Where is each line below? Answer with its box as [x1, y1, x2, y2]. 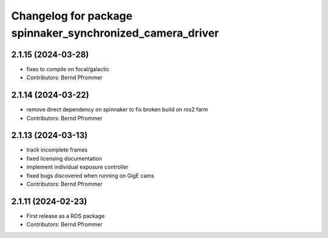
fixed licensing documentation [26, 155, 103, 162]
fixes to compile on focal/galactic [26, 65, 110, 72]
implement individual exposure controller [26, 163, 129, 170]
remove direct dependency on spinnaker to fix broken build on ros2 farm [26, 106, 208, 113]
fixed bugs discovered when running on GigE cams [26, 172, 154, 179]
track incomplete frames [26, 146, 88, 153]
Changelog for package [11, 9, 133, 23]
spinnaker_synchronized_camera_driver [11, 26, 219, 40]
